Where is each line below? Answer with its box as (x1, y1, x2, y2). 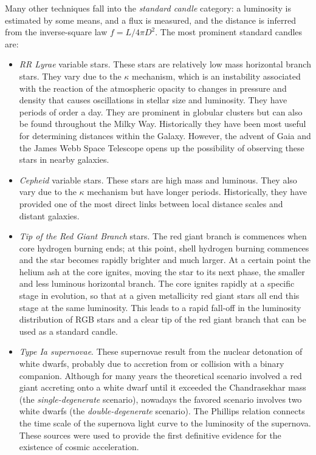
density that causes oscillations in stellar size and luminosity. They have (19, 94, 287, 106)
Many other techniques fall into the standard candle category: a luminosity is (5, 2, 291, 14)
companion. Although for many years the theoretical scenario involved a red (19, 369, 302, 381)
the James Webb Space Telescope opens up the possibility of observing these (19, 141, 304, 154)
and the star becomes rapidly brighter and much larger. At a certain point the (19, 253, 311, 266)
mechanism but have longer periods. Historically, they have (87, 185, 307, 198)
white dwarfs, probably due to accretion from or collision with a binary (19, 357, 284, 370)
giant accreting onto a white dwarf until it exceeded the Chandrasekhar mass (19, 381, 306, 394)
